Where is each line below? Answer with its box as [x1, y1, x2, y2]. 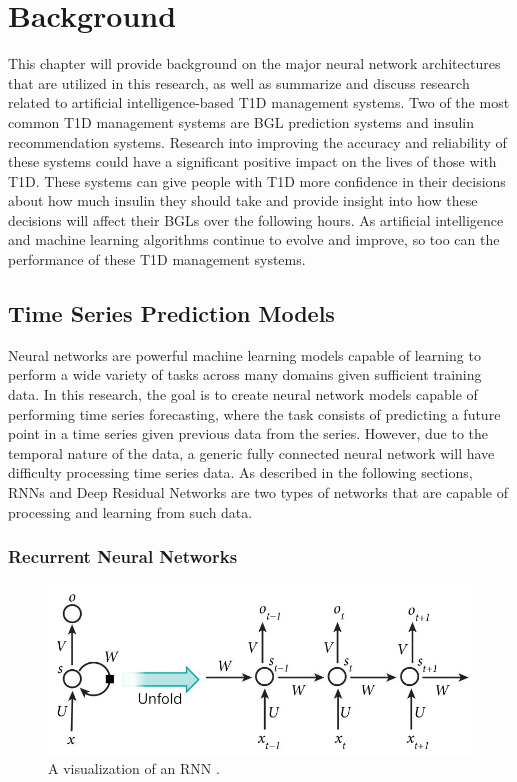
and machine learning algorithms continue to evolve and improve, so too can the [8, 229, 500, 250]
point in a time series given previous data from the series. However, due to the [8, 423, 489, 444]
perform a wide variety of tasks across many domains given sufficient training [8, 364, 482, 385]
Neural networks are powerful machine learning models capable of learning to [8, 344, 481, 365]
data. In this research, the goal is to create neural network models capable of [8, 384, 478, 405]
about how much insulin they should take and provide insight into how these [8, 190, 478, 211]
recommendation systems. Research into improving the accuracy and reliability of [8, 131, 507, 152]
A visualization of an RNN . [48, 758, 220, 779]
